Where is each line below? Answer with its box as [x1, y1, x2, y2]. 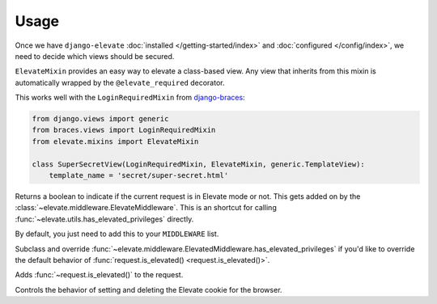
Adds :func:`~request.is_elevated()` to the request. [15, 270, 184, 280]
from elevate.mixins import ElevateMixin [32, 137, 199, 146]
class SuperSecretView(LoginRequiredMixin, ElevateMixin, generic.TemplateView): [32, 159, 366, 169]
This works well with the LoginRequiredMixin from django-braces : [15, 93, 246, 103]
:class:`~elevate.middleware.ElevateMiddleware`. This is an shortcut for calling [15, 203, 277, 213]
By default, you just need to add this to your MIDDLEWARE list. [15, 229, 219, 239]
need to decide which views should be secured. [15, 51, 175, 61]
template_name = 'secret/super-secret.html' [49, 171, 229, 180]
